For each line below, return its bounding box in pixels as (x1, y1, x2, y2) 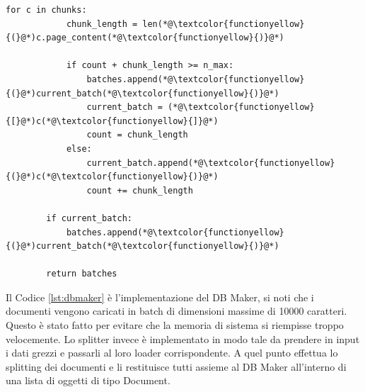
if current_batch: (46, 213, 132, 223)
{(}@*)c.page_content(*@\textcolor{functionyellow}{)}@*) (6, 33, 284, 43)
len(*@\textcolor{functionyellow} (142, 18, 305, 29)
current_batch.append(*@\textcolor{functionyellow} (86, 157, 335, 168)
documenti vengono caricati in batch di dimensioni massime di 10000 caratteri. (6, 303, 347, 318)
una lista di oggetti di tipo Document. (6, 373, 170, 388)
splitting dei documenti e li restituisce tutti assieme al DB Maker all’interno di (6, 359, 347, 374)
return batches (46, 269, 117, 279)
